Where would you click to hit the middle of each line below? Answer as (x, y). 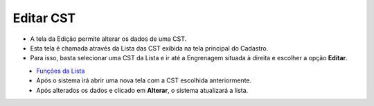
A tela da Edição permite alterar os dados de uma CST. (108, 39)
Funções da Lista (61, 71)
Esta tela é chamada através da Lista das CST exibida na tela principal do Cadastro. (149, 48)
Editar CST (44, 18)
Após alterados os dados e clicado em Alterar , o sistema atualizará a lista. (142, 90)
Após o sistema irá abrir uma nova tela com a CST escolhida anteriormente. (144, 80)
